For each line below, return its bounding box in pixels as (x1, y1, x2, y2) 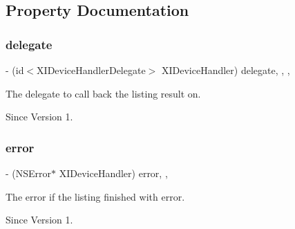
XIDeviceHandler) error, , (59, 166, 168, 180)
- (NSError (6, 166, 52, 180)
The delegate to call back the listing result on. (6, 86, 201, 100)
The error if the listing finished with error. (6, 189, 185, 203)
